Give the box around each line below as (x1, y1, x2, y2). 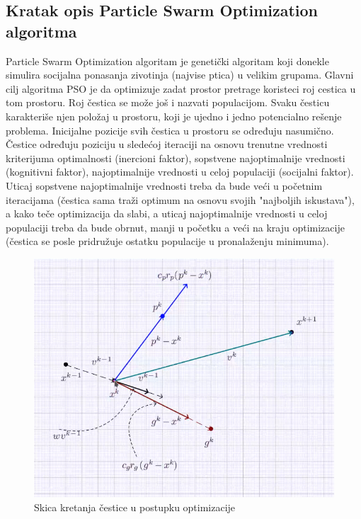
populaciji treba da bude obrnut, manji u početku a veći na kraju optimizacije (6, 219, 345, 234)
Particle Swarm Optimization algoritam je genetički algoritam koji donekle (6, 53, 329, 68)
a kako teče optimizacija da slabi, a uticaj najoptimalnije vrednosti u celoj (6, 206, 328, 221)
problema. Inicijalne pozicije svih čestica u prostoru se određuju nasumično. (6, 122, 334, 137)
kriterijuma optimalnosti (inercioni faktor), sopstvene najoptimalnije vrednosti (6, 150, 345, 165)
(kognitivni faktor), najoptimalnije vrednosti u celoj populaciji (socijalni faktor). (6, 164, 354, 179)
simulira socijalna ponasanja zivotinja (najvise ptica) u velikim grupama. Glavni (6, 67, 354, 82)
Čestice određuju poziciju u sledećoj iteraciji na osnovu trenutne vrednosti (6, 137, 328, 152)
